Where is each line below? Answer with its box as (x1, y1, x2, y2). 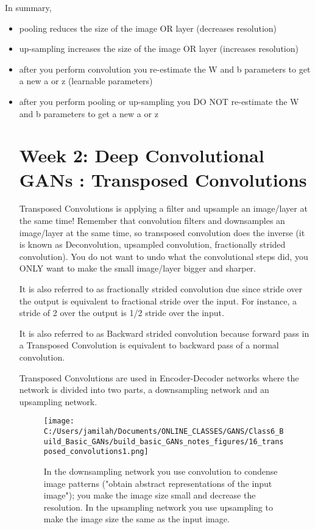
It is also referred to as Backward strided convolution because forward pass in (19, 326, 310, 339)
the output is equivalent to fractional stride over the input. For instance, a (19, 294, 297, 307)
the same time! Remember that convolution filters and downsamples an (19, 214, 285, 227)
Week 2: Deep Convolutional (19, 143, 264, 168)
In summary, (5, 1, 52, 13)
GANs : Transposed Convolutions (19, 167, 307, 192)
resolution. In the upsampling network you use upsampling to (43, 500, 273, 513)
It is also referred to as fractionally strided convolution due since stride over (19, 282, 303, 295)
